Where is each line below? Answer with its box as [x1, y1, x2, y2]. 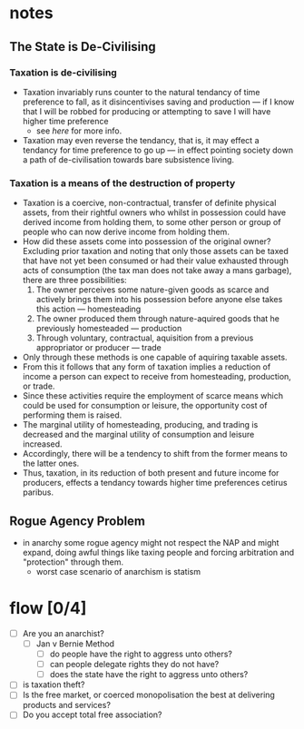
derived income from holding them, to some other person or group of [22, 217, 281, 228]
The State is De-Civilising [9, 39, 156, 54]
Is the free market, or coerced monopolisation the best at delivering [22, 689, 275, 701]
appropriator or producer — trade [35, 342, 162, 353]
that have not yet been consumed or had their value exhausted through [22, 255, 289, 266]
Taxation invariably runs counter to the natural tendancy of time [22, 86, 260, 97]
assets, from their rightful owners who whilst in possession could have [22, 207, 287, 218]
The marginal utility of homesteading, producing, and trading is [22, 419, 259, 430]
